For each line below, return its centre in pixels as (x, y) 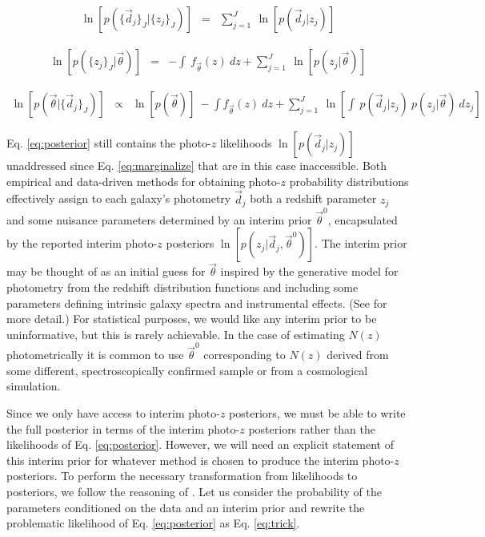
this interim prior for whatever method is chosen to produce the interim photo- (200, 460)
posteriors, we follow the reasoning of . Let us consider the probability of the (194, 491)
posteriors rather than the (312, 428)
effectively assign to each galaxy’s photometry (119, 198)
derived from (358, 355)
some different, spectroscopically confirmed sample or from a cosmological (187, 370)
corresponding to (245, 355)
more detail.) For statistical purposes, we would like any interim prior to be (192, 319)
